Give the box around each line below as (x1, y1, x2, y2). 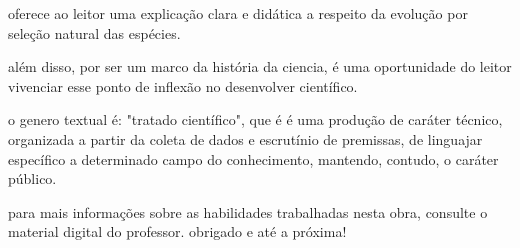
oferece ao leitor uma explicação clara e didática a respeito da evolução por (8, 3, 468, 23)
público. (8, 168, 57, 189)
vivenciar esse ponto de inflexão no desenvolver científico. (8, 75, 358, 96)
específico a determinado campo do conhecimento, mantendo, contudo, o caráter (8, 148, 499, 169)
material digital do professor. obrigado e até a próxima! (8, 221, 347, 242)
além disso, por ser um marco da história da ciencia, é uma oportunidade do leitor (8, 56, 512, 77)
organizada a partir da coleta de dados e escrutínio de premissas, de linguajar (8, 128, 483, 149)
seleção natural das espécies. (8, 22, 181, 43)
